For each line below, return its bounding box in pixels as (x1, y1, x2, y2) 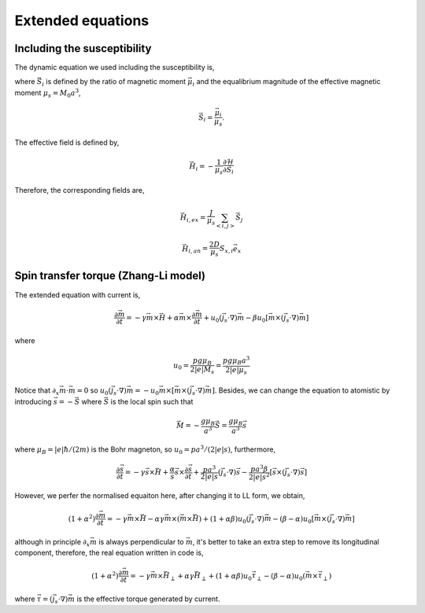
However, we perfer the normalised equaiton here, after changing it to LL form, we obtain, (14, 491, 305, 500)
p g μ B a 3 (222, 355, 250, 367)
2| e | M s (190, 365, 215, 376)
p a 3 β (250, 463, 268, 474)
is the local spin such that (110, 397, 194, 406)
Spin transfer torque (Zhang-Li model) (14, 269, 206, 282)
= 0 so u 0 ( (76, 386, 112, 397)
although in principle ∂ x (14, 537, 91, 548)
